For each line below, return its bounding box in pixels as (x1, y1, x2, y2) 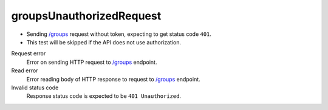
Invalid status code (11, 84, 59, 91)
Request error (11, 50, 46, 57)
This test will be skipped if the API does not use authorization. (26, 38, 182, 46)
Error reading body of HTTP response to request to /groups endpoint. (26, 75, 200, 83)
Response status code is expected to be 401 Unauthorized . (26, 92, 182, 100)
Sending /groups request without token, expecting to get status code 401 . (26, 30, 212, 38)
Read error (11, 67, 38, 74)
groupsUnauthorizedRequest (11, 9, 162, 22)
